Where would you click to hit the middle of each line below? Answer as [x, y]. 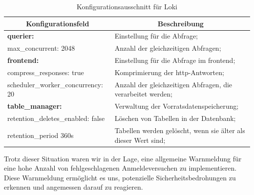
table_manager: [35, 106]
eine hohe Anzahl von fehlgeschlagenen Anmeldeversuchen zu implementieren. [120, 168]
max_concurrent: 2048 [41, 48]
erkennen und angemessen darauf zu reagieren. [74, 187]
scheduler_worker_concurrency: [55, 84]
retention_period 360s [41, 135]
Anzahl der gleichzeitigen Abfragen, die [173, 84]
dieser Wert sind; [140, 140]
